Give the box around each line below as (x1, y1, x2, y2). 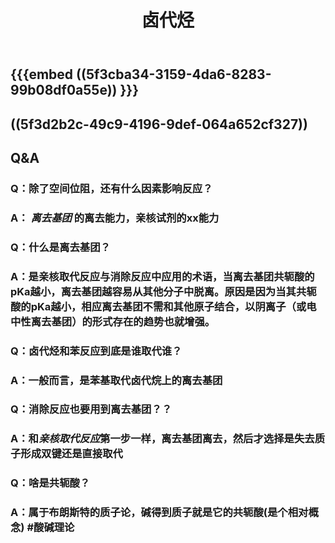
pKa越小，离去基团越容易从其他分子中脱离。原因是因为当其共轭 (10, 284, 317, 298)
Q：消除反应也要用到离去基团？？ (10, 402, 173, 416)
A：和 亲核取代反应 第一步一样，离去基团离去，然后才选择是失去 (10, 432, 315, 446)
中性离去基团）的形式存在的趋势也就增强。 (10, 314, 216, 328)
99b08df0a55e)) (10, 82, 118, 99)
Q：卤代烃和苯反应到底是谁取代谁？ (10, 344, 183, 358)
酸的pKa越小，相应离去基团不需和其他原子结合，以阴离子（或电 (10, 299, 317, 313)
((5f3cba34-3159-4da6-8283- (76, 66, 272, 83)
